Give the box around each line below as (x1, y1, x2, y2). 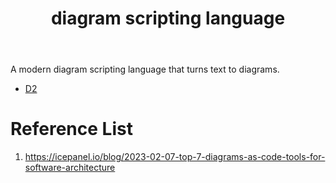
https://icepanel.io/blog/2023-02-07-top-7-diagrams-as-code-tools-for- (24, 151, 326, 163)
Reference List (10, 118, 133, 141)
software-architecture (24, 162, 116, 174)
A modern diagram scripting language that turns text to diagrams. (10, 63, 280, 76)
